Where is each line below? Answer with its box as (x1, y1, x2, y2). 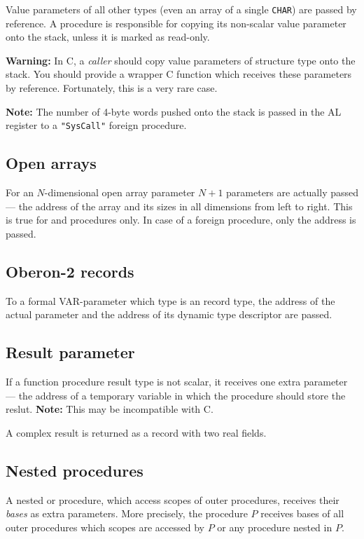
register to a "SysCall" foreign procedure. (6, 118, 187, 132)
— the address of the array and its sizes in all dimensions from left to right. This (6, 198, 353, 213)
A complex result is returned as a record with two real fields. (6, 425, 267, 439)
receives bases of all (260, 506, 344, 521)
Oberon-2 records (6, 260, 134, 282)
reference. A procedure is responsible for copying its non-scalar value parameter (6, 15, 346, 30)
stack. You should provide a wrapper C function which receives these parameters (6, 67, 352, 81)
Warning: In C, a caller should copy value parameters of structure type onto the (6, 53, 356, 67)
